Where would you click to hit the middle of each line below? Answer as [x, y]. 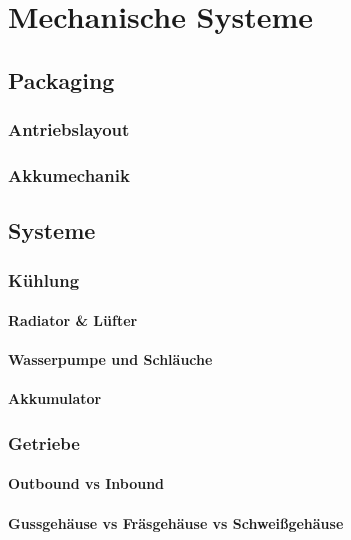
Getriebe [44, 442]
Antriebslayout [69, 129]
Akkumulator [55, 398]
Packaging [61, 79]
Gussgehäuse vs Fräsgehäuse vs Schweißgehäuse [176, 522]
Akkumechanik [69, 174]
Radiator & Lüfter [73, 320]
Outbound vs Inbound [86, 483]
